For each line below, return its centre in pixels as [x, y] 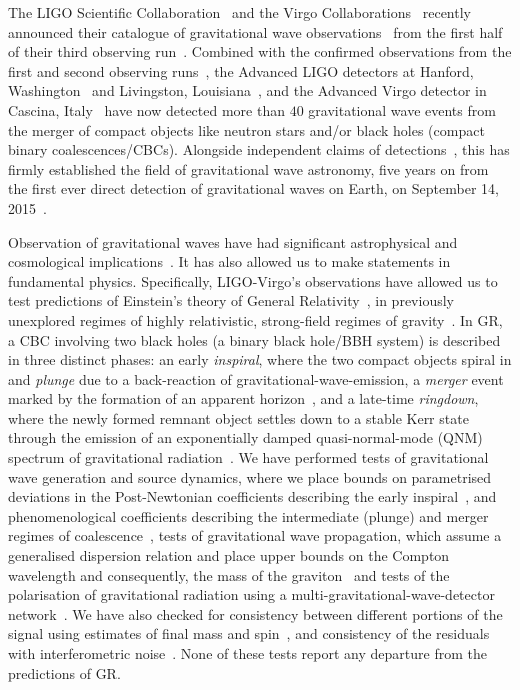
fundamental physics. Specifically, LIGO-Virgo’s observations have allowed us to [253, 280]
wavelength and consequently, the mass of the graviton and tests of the [229, 574]
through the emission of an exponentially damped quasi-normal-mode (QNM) [245, 437]
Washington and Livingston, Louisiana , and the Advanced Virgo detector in [247, 90]
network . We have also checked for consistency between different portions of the [255, 613]
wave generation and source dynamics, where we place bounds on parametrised [250, 476]
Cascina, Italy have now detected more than [146, 109]
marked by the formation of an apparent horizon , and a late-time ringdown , [243, 398]
